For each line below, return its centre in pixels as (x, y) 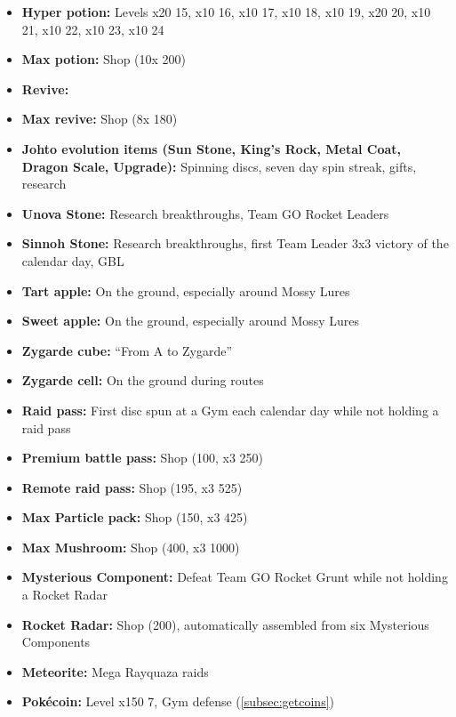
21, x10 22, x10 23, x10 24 (93, 29)
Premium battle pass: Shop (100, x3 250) (143, 458)
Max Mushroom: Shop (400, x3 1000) (131, 547)
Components (56, 642)
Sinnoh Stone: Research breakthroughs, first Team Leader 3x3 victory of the (235, 243)
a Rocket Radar (64, 595)
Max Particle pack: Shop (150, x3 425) (135, 517)
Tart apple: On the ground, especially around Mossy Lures (186, 290)
